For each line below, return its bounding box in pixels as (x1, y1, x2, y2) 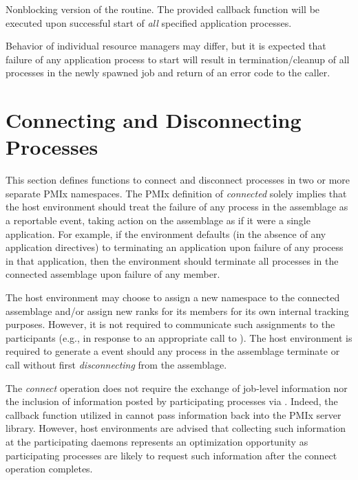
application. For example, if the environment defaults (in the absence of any (6, 226, 326, 241)
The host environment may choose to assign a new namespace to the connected (6, 290, 340, 305)
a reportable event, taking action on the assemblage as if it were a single (6, 213, 310, 228)
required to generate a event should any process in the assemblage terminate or (6, 344, 340, 358)
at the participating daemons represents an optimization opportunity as (6, 434, 308, 448)
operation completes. (6, 461, 93, 476)
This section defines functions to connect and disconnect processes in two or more (6, 173, 350, 187)
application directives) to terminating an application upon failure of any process (6, 240, 344, 254)
